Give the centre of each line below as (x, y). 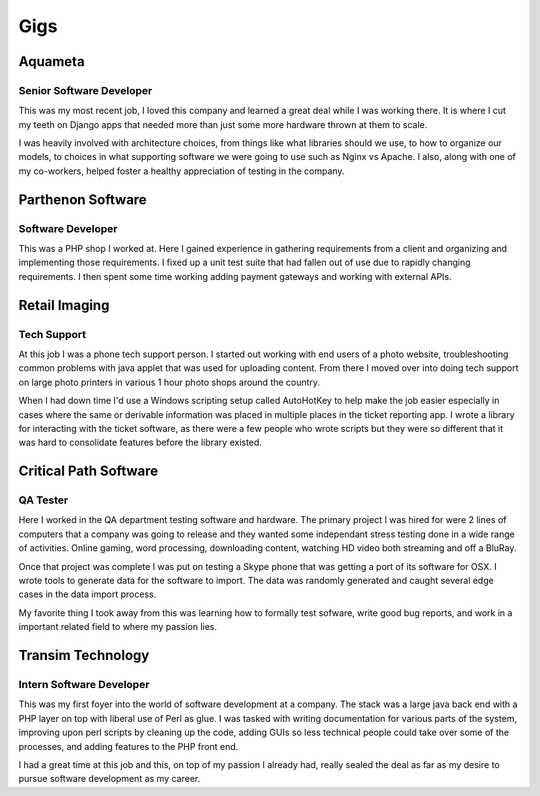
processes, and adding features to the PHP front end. (128, 746)
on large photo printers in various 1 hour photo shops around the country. (169, 382)
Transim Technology (84, 655)
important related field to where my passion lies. (117, 627)
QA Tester (43, 500)
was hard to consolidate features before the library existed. (140, 442)
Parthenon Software (82, 199)
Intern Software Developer (84, 684)
